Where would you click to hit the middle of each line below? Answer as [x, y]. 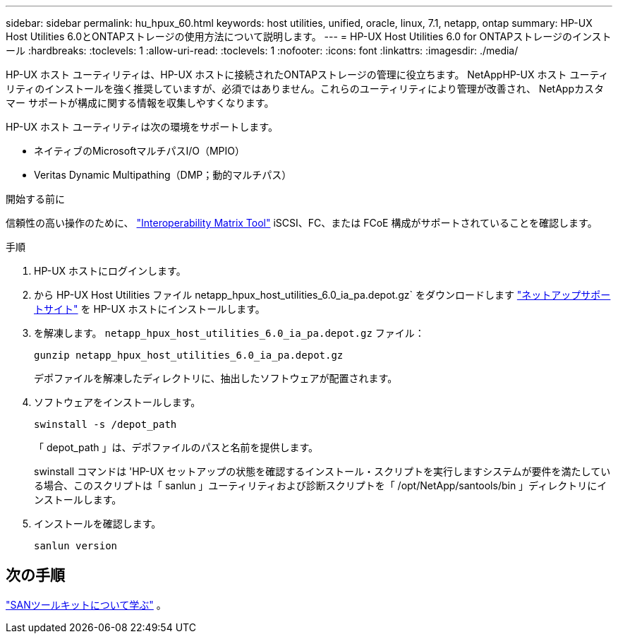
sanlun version [76, 546]
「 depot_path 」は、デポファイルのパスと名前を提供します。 [176, 447]
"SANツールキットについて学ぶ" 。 [86, 604]
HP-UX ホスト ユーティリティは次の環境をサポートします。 [142, 127]
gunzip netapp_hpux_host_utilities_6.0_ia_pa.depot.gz [189, 355]
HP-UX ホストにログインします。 [110, 271]
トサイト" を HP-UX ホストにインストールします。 [150, 309]
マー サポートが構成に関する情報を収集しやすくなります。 [140, 103]
